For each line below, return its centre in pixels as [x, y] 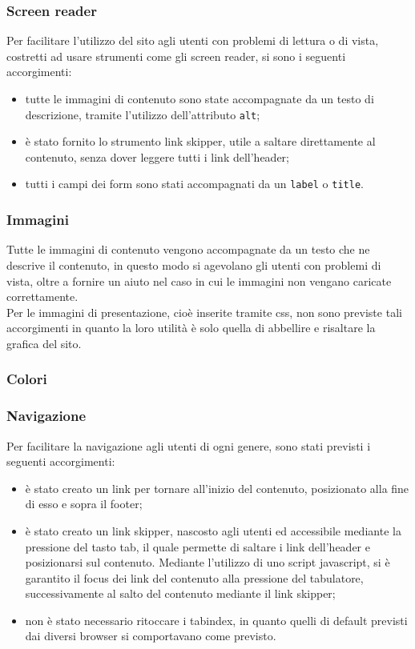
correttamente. [42, 296]
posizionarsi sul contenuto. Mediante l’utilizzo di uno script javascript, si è [207, 562]
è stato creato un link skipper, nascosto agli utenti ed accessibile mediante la [213, 530]
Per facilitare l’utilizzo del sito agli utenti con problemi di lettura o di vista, [193, 40]
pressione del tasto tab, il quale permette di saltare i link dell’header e [197, 546]
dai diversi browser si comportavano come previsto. [151, 636]
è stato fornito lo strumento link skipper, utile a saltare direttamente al [200, 141]
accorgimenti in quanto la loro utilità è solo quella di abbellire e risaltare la [191, 328]
